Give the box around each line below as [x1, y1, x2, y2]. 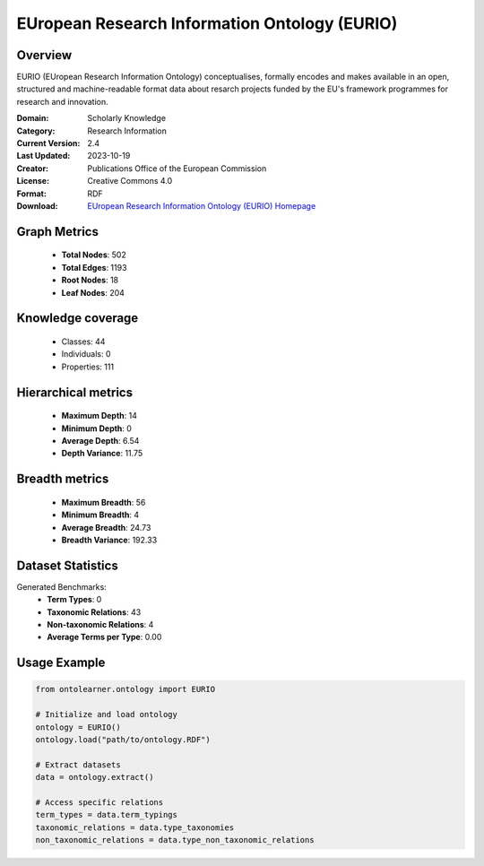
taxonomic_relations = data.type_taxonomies [35, 822, 235, 833]
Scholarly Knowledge [87, 113, 166, 124]
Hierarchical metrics [16, 385, 134, 400]
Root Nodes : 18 [61, 274, 119, 286]
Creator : [16, 162, 49, 174]
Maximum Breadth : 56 [61, 497, 146, 507]
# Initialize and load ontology [35, 709, 178, 720]
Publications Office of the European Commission [87, 162, 267, 174]
